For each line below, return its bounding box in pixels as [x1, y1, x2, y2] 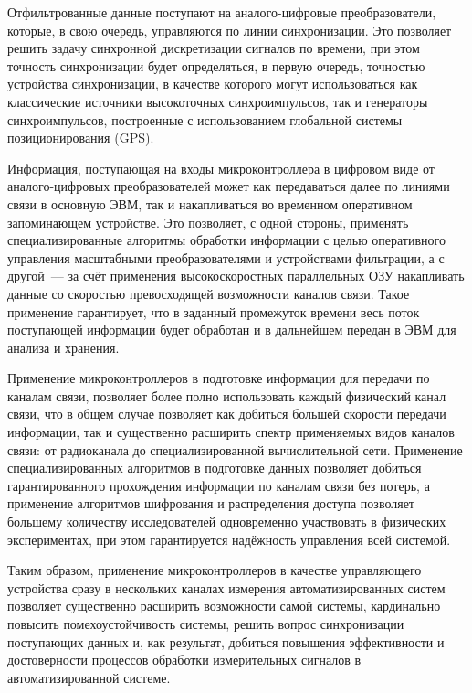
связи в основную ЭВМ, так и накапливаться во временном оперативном [7, 194, 413, 213]
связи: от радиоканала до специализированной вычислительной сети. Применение [7, 440, 463, 459]
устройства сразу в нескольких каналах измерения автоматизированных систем [7, 578, 446, 597]
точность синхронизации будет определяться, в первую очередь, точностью [7, 56, 425, 75]
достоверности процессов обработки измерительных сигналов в [7, 650, 362, 669]
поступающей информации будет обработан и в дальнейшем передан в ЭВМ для [7, 320, 456, 339]
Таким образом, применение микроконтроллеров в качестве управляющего [7, 560, 422, 580]
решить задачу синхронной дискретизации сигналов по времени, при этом [7, 38, 420, 58]
